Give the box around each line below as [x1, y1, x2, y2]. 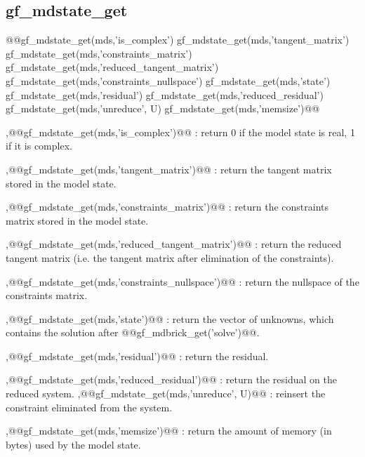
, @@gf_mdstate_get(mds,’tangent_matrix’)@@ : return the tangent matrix [6, 161, 332, 176]
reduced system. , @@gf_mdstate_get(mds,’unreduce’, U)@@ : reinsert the [6, 386, 326, 401]
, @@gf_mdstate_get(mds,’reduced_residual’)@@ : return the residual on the [6, 372, 337, 387]
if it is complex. [6, 138, 72, 153]
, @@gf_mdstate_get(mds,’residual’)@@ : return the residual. [6, 348, 269, 363]
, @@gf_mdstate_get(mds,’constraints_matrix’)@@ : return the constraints [6, 199, 328, 214]
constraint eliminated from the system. [6, 399, 173, 414]
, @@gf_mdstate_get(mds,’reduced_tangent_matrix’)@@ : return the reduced [6, 237, 342, 251]
